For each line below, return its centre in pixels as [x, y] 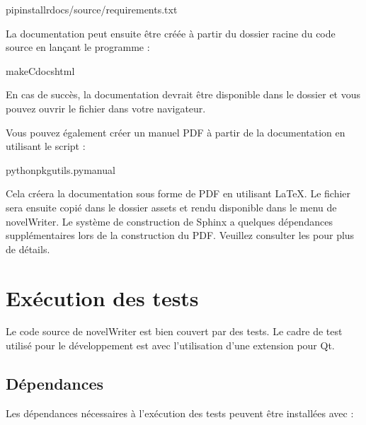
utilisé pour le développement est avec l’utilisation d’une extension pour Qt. [170, 345]
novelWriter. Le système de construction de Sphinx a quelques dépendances [169, 221]
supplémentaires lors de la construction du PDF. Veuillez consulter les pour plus [180, 235]
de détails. [28, 249]
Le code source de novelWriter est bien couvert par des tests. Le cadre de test [174, 331]
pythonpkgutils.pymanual [61, 169]
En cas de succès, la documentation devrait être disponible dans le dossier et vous [183, 94]
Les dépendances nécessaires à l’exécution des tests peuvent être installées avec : [180, 413]
